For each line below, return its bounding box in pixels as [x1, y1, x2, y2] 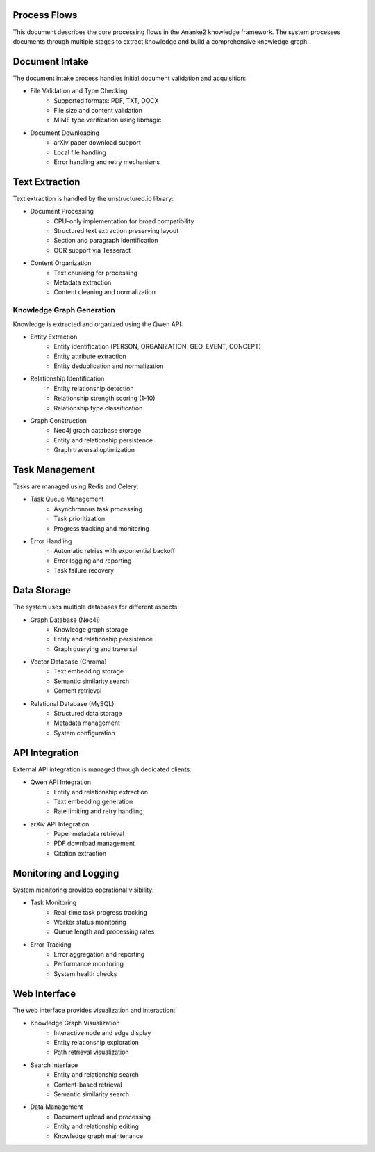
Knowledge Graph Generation [12, 305, 116, 315]
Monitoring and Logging [12, 867, 119, 879]
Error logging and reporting [53, 557, 132, 565]
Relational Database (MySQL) [30, 699, 115, 707]
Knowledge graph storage [53, 625, 128, 633]
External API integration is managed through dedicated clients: [12, 765, 192, 774]
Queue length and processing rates [53, 927, 155, 936]
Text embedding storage [53, 667, 124, 675]
